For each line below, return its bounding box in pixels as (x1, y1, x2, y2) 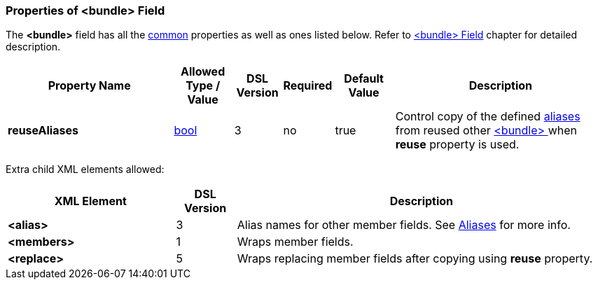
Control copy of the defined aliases (395, 109, 580, 124)
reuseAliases (8, 123, 78, 138)
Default (344, 71, 384, 86)
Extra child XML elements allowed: (6, 163, 165, 176)
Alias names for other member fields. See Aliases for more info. (237, 218, 571, 232)
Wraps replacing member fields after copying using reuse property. (237, 251, 593, 266)
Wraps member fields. (237, 235, 354, 249)
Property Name (48, 78, 131, 93)
